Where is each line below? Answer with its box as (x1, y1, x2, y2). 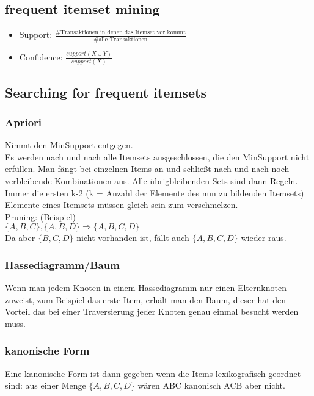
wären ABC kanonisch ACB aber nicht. (137, 379, 285, 392)
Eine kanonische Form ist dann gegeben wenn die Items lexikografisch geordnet (5, 367, 301, 380)
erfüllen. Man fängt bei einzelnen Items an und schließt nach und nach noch (5, 162, 290, 175)
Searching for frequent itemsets (5, 82, 206, 101)
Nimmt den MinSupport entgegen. (5, 139, 133, 151)
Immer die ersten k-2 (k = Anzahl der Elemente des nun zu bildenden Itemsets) (5, 186, 304, 199)
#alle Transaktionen (93, 36, 148, 43)
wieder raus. (241, 231, 287, 244)
